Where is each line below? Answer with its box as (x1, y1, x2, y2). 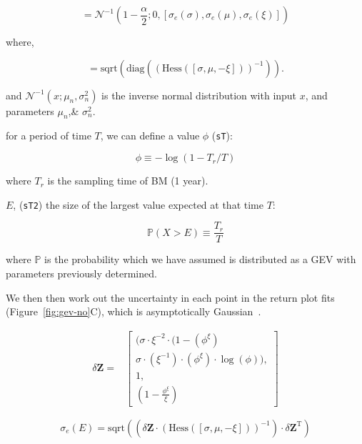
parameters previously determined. (6, 265, 157, 280)
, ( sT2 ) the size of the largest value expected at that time (13, 197, 263, 212)
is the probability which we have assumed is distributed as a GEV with (44, 252, 356, 267)
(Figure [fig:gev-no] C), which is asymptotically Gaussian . (6, 304, 261, 319)
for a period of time (6, 128, 91, 143)
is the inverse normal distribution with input (101, 87, 297, 102)
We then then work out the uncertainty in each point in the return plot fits (6, 290, 335, 305)
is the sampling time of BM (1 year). (47, 173, 208, 188)
